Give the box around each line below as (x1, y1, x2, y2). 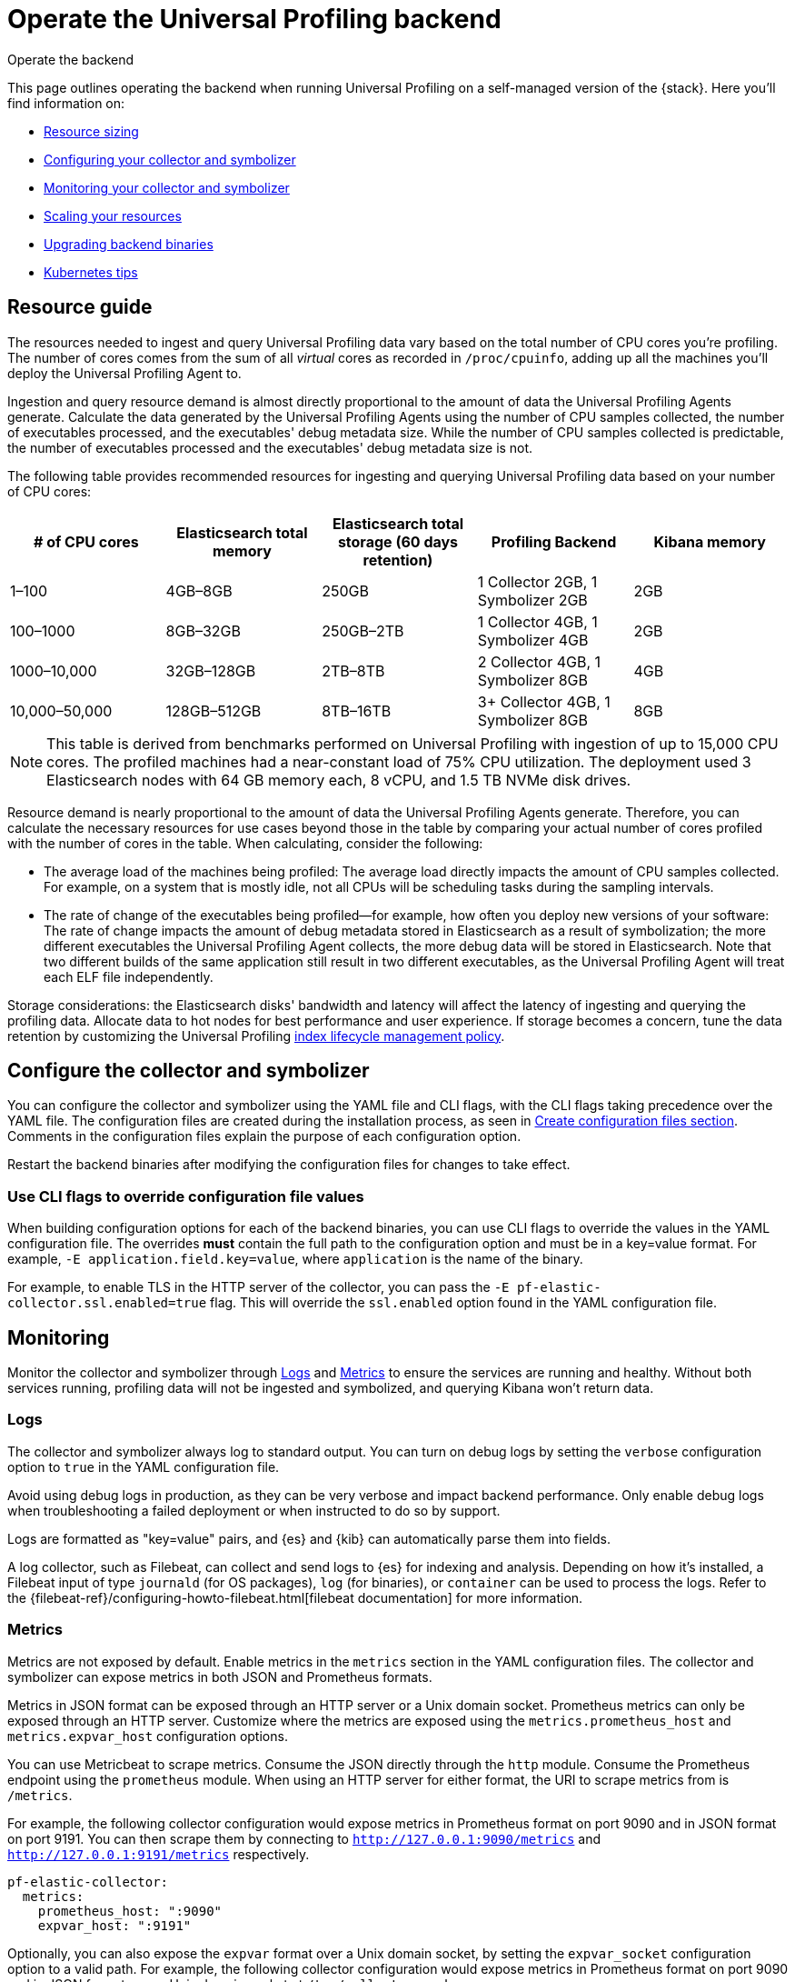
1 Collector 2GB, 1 (477, 572, 598, 591)
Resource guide (7, 295, 153, 319)
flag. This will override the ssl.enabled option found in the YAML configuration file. (210, 1295, 718, 1311)
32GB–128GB (165, 661, 256, 680)
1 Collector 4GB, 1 (477, 612, 598, 631)
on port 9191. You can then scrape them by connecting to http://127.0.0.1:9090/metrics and (7, 1830, 601, 1847)
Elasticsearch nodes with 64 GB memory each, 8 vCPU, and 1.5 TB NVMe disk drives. (46, 770, 631, 789)
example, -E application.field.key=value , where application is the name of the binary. (7, 1251, 583, 1267)
